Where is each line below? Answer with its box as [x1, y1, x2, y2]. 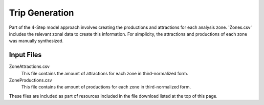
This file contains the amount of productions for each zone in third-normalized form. [21, 84, 191, 90]
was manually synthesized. [9, 38, 64, 44]
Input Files [9, 51, 42, 59]
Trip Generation [9, 7, 74, 18]
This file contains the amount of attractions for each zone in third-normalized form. [21, 70, 188, 76]
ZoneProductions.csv [9, 77, 52, 83]
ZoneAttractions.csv [9, 63, 50, 69]
